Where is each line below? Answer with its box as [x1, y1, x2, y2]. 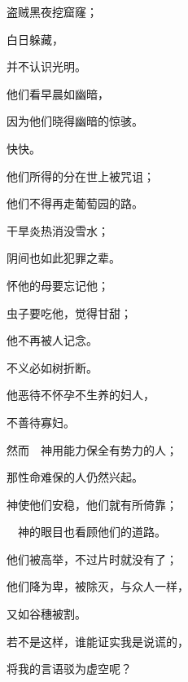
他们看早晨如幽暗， [7, 85, 109, 102]
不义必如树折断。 [7, 359, 98, 376]
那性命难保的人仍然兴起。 [7, 469, 143, 486]
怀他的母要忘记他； [7, 276, 109, 293]
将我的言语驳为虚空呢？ [7, 660, 132, 677]
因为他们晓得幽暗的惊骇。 [7, 112, 143, 130]
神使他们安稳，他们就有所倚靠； [7, 495, 177, 513]
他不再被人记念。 [7, 332, 98, 349]
